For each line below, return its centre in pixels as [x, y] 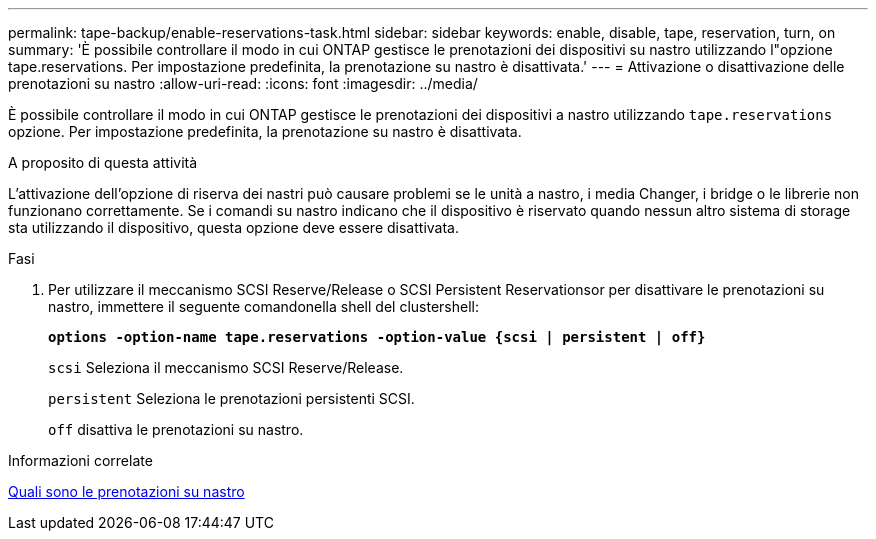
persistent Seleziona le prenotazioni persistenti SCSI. [231, 398]
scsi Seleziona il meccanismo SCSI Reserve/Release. [226, 367]
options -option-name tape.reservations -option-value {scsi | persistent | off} [377, 337]
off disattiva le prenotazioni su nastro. [176, 429]
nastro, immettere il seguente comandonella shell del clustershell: [263, 306]
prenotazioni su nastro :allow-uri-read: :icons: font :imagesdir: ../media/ [243, 83]
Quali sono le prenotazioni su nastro [126, 491]
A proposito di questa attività [103, 162]
